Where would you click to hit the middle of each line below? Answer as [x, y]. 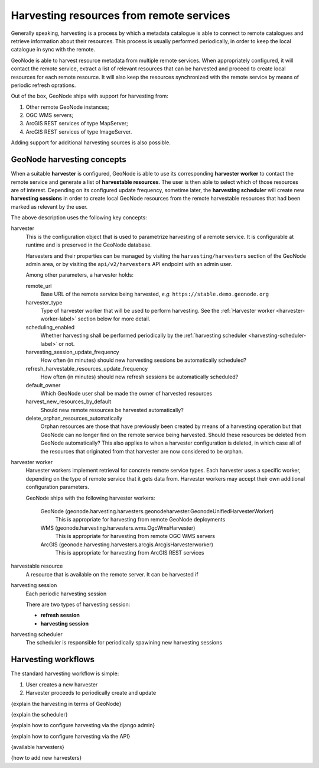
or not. [67, 344]
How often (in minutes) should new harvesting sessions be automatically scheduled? [144, 360]
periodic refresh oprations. [43, 85]
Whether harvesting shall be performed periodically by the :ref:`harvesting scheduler [144, 336]
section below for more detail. [114, 319]
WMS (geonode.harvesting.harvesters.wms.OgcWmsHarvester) [118, 528]
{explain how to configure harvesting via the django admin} [83, 725]
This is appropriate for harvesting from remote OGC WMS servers [135, 536]
